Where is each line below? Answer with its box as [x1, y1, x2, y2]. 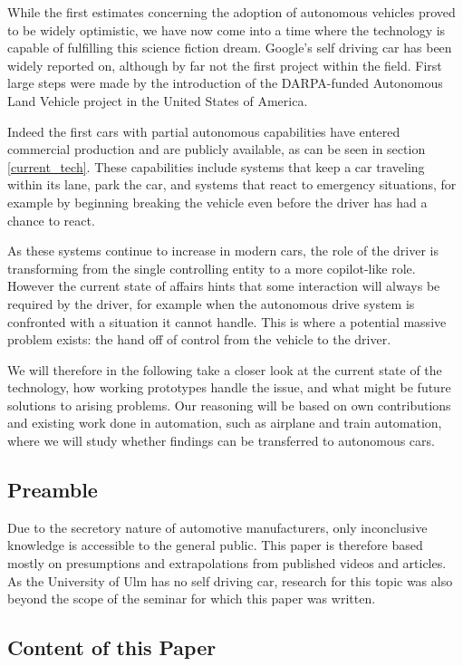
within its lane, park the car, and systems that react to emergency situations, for [7, 175, 457, 194]
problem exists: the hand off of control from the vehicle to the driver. [7, 330, 391, 349]
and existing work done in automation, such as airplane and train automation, [7, 413, 442, 432]
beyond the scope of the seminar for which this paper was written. [7, 589, 376, 608]
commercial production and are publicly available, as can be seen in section [7, 140, 426, 159]
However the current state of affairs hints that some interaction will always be [7, 276, 440, 295]
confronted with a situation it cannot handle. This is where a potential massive [7, 312, 447, 331]
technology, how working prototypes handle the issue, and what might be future [7, 378, 451, 397]
